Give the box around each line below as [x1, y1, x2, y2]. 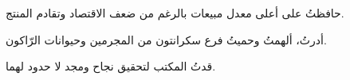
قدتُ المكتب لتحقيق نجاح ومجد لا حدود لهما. [6, 58, 216, 74]
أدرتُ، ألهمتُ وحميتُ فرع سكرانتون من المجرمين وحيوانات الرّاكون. [6, 31, 327, 48]
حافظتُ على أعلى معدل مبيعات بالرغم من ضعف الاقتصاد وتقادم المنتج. [6, 5, 344, 21]
